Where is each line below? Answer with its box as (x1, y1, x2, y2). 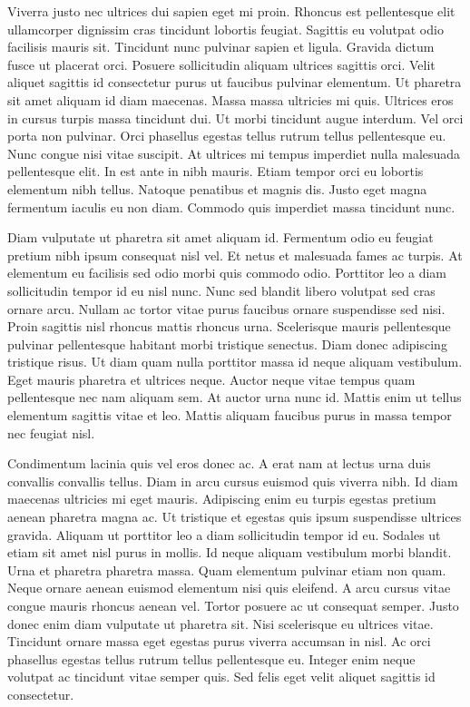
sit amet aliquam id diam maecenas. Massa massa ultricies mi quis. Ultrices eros (7, 90, 454, 109)
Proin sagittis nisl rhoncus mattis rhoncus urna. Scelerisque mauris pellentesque (7, 317, 451, 336)
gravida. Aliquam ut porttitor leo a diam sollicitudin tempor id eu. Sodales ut (7, 525, 441, 544)
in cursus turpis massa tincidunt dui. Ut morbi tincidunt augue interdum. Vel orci (7, 108, 464, 127)
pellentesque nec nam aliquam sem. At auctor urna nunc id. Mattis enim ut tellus (7, 388, 462, 407)
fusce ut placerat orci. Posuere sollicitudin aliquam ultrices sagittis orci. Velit (7, 54, 436, 74)
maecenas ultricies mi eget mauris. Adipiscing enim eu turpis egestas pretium (7, 489, 436, 508)
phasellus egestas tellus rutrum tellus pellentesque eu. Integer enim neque (7, 649, 416, 668)
